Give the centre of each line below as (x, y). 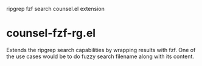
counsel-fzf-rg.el (51, 33)
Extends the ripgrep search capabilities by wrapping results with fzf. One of (101, 50)
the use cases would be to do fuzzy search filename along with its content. (100, 56)
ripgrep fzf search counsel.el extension (55, 9)
